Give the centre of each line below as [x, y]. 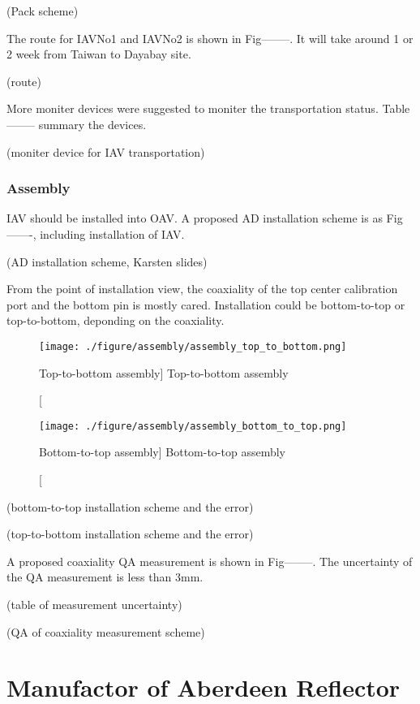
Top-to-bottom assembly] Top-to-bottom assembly [164, 372]
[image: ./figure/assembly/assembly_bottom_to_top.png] [193, 426]
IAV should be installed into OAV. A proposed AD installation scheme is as [195, 218]
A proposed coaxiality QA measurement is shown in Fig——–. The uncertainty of [210, 561]
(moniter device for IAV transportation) [106, 151]
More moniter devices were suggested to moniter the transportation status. [193, 108]
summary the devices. [92, 124]
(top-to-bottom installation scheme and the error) [130, 534]
